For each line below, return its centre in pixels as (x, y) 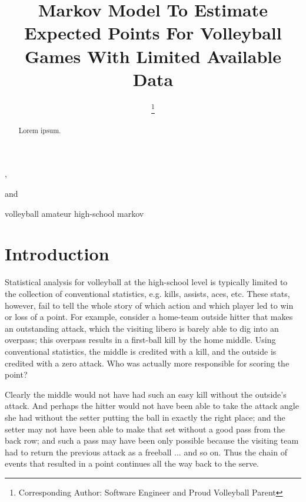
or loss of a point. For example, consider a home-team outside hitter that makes (149, 317)
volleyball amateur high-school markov (74, 213)
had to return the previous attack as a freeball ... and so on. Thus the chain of (146, 452)
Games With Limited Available (153, 56)
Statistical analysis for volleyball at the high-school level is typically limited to (146, 282)
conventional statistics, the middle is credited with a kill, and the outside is (141, 351)
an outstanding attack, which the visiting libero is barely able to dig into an (142, 328)
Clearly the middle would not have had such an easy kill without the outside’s (146, 394)
